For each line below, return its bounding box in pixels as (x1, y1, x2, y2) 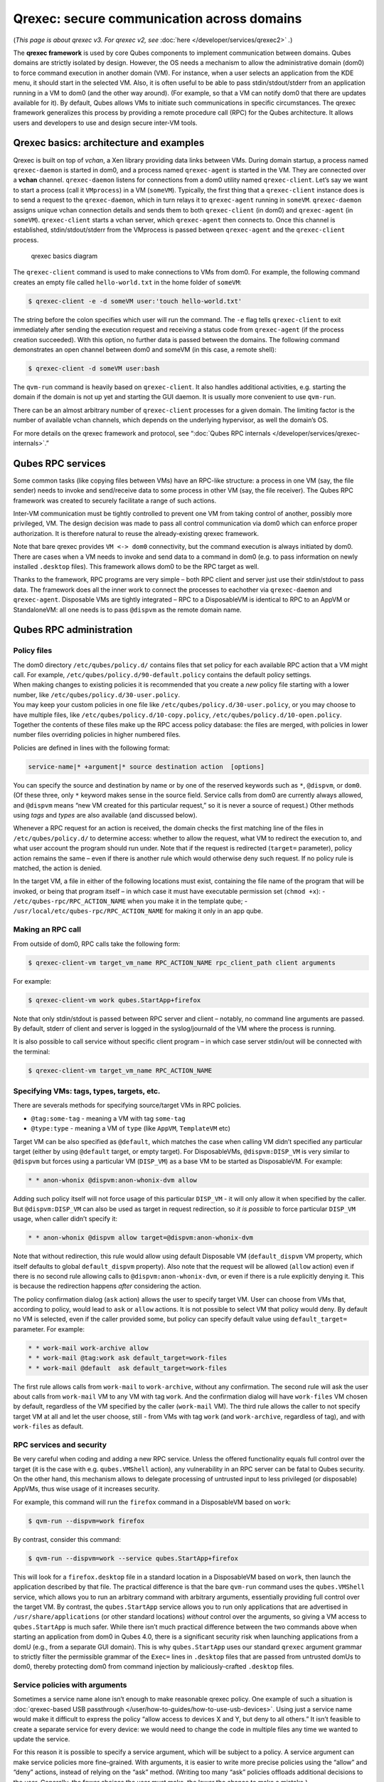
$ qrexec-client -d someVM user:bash (28, 364, 160, 372)
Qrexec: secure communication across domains (13, 11, 302, 26)
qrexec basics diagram (31, 252, 98, 260)
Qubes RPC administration (13, 624, 133, 636)
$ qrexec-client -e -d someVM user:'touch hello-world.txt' (28, 297, 242, 305)
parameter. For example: (13, 1324, 85, 1333)
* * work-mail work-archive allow (28, 1344, 149, 1352)
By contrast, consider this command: (13, 1535, 121, 1543)
